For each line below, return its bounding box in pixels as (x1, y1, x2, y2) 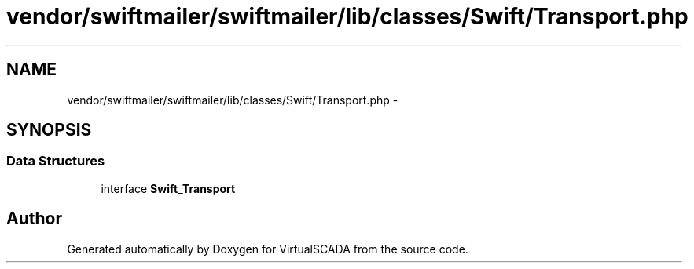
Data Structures (6, 153, 105, 169)
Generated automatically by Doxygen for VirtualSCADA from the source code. (67, 242, 468, 256)
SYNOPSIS (6, 120, 92, 140)
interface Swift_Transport (101, 181, 236, 195)
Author (6, 209, 62, 229)
